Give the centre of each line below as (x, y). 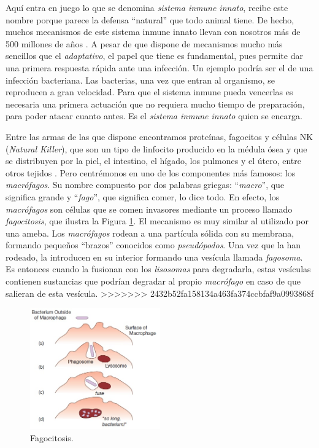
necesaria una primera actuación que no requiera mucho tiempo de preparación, (155, 104)
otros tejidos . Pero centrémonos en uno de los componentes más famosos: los (151, 172)
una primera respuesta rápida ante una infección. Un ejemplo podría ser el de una (159, 67)
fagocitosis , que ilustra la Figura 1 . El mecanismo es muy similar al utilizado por (157, 221)
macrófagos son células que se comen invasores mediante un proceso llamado (149, 209)
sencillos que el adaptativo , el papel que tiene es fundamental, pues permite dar (154, 56)
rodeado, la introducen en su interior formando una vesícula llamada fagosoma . (154, 257)
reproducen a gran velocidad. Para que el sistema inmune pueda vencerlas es (149, 92)
